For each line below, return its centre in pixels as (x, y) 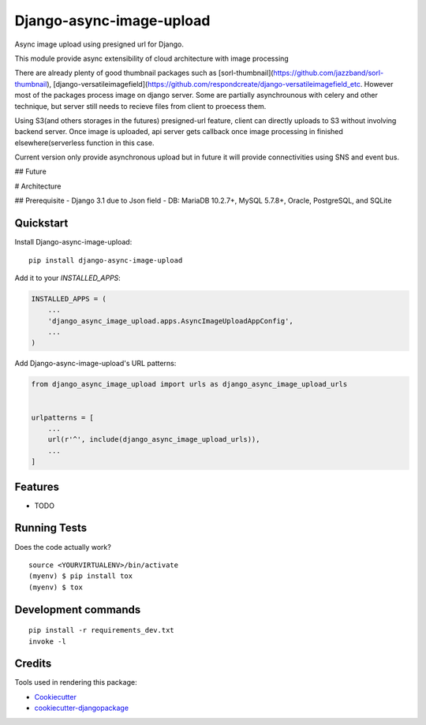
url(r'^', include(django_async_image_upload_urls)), (154, 439)
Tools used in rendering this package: (76, 682)
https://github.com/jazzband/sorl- (329, 73)
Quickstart (41, 224)
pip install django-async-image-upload (106, 260)
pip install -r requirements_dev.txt (102, 630)
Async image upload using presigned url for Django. (99, 44)
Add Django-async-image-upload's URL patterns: (95, 364)
